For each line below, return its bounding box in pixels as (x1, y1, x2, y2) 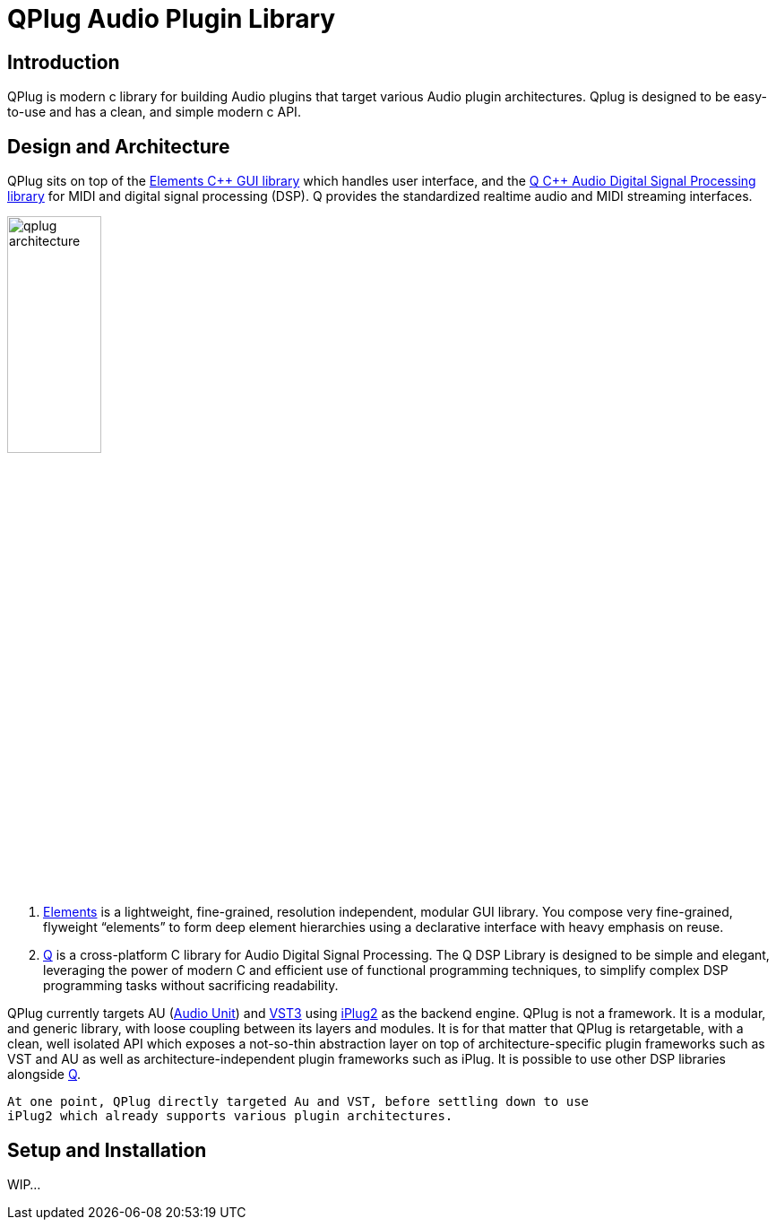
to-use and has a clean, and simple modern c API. (7, 104, 301, 120)
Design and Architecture (7, 135, 230, 158)
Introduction (7, 50, 120, 74)
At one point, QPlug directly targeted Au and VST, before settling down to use (7, 1094, 590, 1110)
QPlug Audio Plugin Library (7, 4, 336, 34)
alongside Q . (7, 1066, 82, 1083)
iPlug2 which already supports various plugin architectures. (7, 1109, 453, 1124)
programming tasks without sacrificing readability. (43, 978, 339, 994)
